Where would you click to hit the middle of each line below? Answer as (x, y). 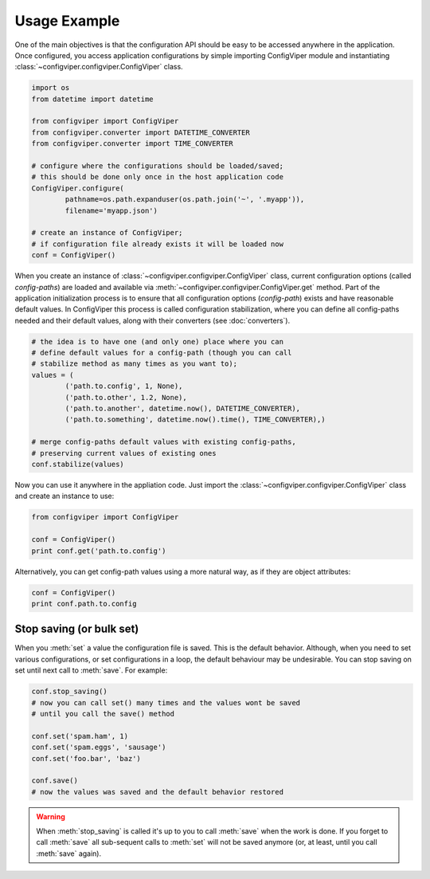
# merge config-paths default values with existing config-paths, (164, 442)
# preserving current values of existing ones (124, 453)
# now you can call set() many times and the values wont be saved (166, 702)
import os (51, 88)
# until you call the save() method (103, 714)
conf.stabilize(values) (78, 464)
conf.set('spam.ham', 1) (80, 736)
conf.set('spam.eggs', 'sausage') (99, 748)
